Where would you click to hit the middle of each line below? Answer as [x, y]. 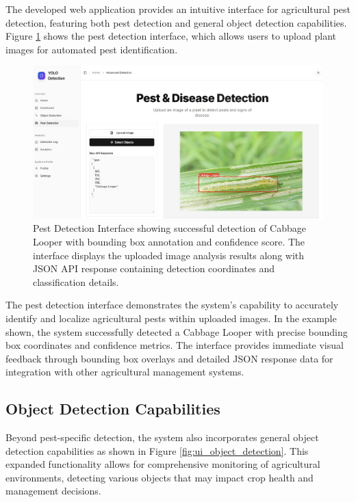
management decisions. [53, 491]
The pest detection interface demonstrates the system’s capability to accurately [172, 305]
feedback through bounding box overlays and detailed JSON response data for [169, 358]
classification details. [76, 281]
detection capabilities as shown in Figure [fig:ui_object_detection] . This [157, 450]
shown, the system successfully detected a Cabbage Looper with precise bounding [177, 331]
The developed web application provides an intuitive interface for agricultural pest [178, 9]
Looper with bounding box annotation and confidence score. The [169, 241]
